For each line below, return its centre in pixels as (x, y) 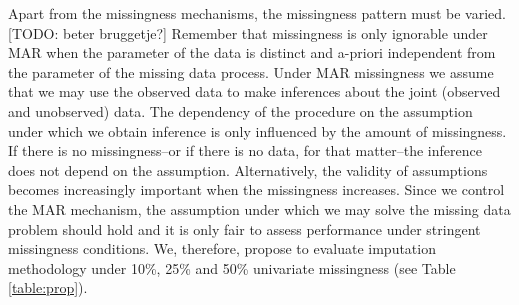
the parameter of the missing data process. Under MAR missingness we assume (251, 71)
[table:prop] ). (48, 287)
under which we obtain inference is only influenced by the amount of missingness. (257, 130)
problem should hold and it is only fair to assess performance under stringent (244, 228)
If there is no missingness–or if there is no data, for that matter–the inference (245, 150)
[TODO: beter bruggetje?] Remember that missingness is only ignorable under (248, 32)
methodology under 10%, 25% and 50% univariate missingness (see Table (232, 267)
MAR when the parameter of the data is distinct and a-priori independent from (252, 52)
